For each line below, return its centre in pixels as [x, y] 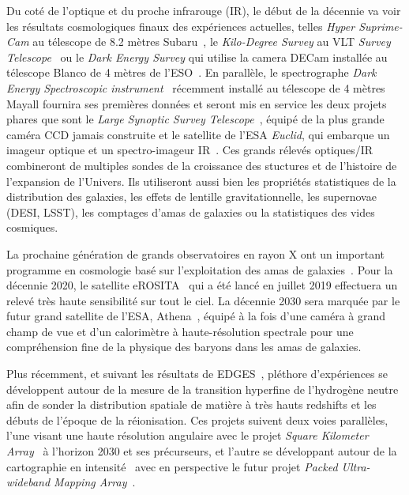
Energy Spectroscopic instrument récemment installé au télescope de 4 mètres [196, 87]
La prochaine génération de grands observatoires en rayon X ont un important [196, 253]
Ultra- [356, 466]
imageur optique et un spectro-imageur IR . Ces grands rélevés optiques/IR [190, 150]
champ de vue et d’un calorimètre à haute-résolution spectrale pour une [180, 331]
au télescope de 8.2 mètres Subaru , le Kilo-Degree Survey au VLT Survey [212, 42]
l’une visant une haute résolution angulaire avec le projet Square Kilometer [188, 435]
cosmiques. [32, 227]
